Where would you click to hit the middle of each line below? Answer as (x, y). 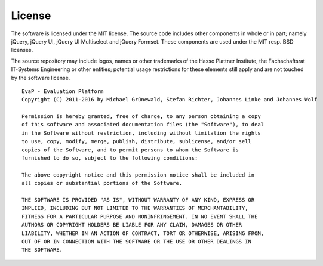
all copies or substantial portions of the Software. (102, 183)
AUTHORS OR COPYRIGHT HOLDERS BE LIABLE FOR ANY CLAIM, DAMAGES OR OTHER (132, 225)
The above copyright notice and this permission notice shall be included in (138, 175)
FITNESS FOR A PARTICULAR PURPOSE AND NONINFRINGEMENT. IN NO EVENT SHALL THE (140, 216)
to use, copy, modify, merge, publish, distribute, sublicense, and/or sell (137, 141)
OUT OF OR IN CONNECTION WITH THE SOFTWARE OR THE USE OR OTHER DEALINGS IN (137, 241)
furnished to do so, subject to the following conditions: (110, 158)
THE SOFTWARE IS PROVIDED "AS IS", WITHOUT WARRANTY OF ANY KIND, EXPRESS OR (138, 199)
